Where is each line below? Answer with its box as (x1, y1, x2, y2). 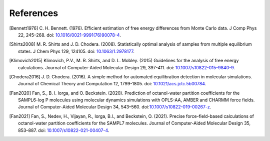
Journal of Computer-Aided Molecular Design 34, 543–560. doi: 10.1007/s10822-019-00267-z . (18, 104, 211, 110)
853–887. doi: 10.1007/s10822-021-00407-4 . (18, 127, 109, 133)
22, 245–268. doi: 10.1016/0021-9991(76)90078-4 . (18, 32, 121, 38)
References (9, 8, 58, 19)
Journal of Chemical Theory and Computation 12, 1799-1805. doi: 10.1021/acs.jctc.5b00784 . (18, 81, 206, 87)
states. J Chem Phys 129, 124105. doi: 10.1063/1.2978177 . (18, 48, 135, 54)
